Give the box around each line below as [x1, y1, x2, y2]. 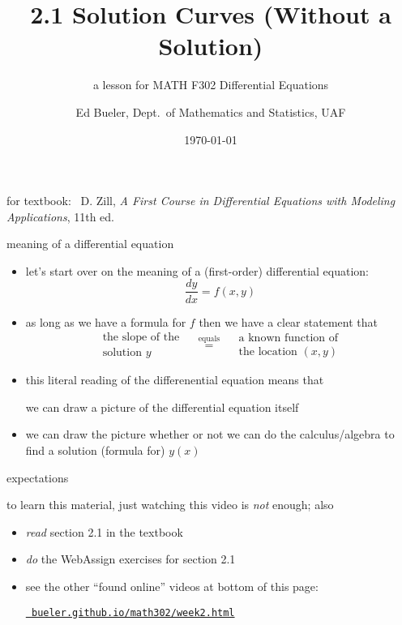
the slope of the [102, 332, 180, 344]
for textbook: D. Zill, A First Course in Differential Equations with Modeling [6, 192, 396, 209]
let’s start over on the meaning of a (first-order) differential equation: [25, 262, 369, 279]
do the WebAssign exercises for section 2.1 [25, 550, 236, 567]
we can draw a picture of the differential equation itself [25, 398, 299, 415]
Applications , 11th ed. [6, 208, 114, 225]
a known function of [238, 332, 339, 344]
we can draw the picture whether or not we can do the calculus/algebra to [25, 426, 395, 443]
